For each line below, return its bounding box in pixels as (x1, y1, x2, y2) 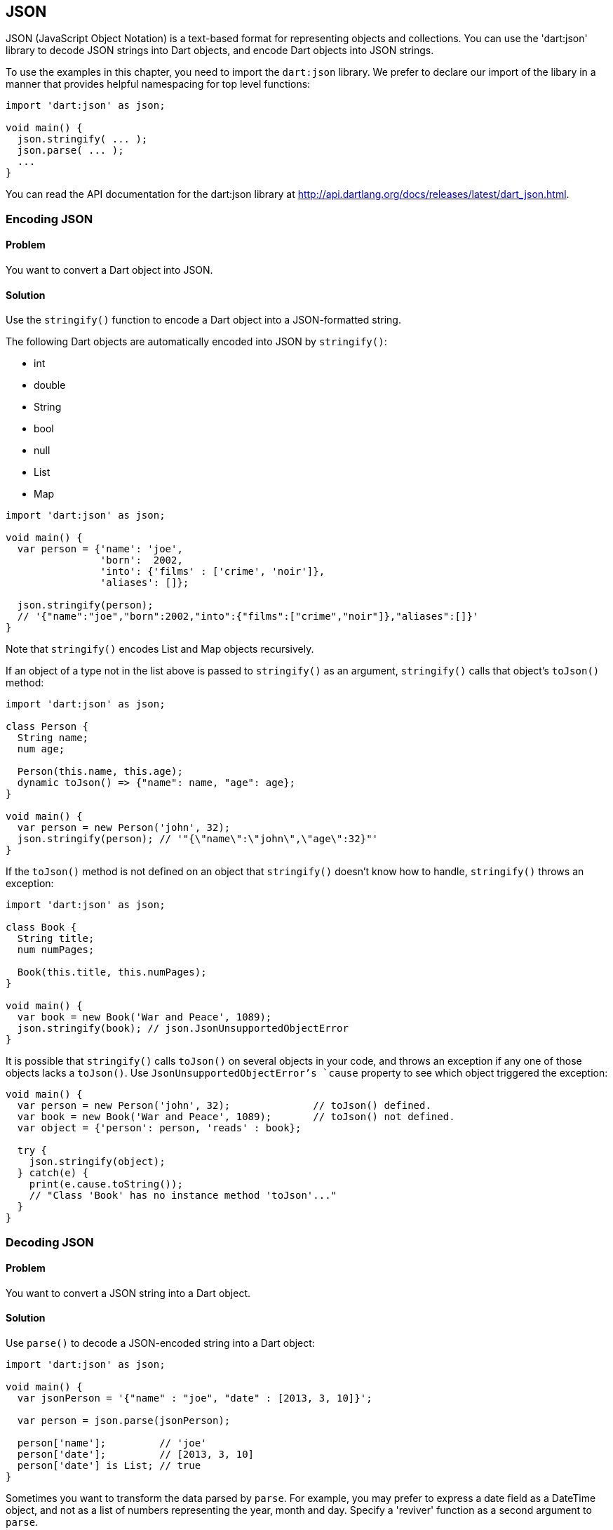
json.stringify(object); (29, 1156, 166, 1168)
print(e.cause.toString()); (29, 1178, 183, 1190)
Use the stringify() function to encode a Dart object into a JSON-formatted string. (6, 314, 401, 326)
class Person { (6, 721, 89, 733)
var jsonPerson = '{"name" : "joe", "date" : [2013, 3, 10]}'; (17, 1392, 372, 1404)
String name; (17, 732, 89, 744)
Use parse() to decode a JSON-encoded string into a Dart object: (6, 1337, 315, 1350)
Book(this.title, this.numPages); (17, 966, 207, 978)
